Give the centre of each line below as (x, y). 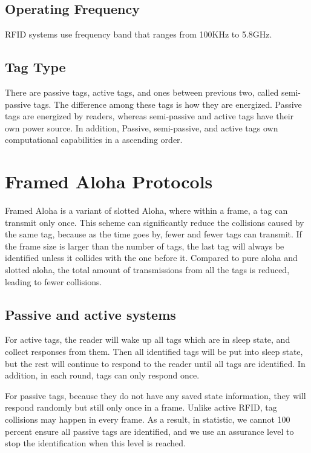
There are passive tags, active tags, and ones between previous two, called (142, 92)
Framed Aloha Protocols (109, 181)
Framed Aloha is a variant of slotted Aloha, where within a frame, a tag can (146, 210)
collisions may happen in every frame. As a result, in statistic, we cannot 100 (148, 419)
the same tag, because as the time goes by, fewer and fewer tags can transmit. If (153, 234)
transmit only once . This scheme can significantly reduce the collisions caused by (155, 222)
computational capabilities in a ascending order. (94, 140)
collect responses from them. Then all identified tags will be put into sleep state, (154, 352)
